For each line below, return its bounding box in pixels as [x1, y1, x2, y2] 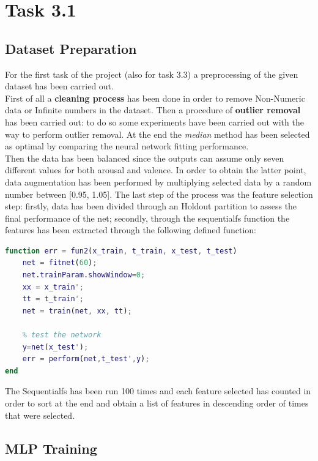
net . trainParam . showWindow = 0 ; [22, 271, 146, 280]
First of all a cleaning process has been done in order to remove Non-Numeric [5, 91, 305, 104]
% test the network [22, 331, 102, 340]
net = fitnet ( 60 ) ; [22, 258, 97, 268]
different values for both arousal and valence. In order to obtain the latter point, [5, 163, 306, 176]
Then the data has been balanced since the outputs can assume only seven [5, 151, 284, 164]
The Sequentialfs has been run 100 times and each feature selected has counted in [5, 384, 311, 397]
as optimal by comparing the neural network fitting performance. [5, 140, 249, 152]
